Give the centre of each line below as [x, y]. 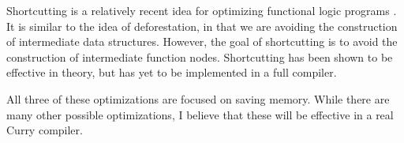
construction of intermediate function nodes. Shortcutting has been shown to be [200, 56]
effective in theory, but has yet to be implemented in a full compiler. [172, 72]
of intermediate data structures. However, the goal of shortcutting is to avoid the [202, 41]
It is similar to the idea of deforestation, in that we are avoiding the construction [202, 26]
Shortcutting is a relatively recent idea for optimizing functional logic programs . [202, 10]
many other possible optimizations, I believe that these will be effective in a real [200, 114]
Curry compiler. [45, 130]
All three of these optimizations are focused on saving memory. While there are [198, 98]
